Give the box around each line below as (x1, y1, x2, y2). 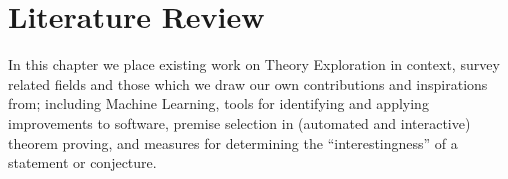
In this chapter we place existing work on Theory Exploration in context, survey (8, 54, 500, 75)
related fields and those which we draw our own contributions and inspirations (8, 73, 488, 94)
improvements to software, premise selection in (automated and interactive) (8, 112, 471, 133)
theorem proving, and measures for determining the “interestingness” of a (8, 132, 458, 153)
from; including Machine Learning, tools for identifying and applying (8, 93, 429, 114)
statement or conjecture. (8, 152, 157, 173)
